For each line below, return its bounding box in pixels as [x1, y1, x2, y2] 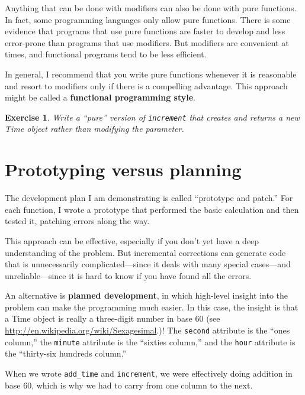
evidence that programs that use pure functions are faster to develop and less [5, 25, 285, 37]
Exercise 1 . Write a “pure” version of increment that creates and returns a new [5, 111, 300, 123]
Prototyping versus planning [5, 157, 242, 182]
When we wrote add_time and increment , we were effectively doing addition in [5, 367, 293, 379]
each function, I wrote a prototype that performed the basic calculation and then [5, 203, 299, 215]
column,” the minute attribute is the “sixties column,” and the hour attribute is [5, 335, 296, 348]
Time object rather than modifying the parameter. [5, 122, 184, 135]
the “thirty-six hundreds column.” [5, 347, 127, 360]
